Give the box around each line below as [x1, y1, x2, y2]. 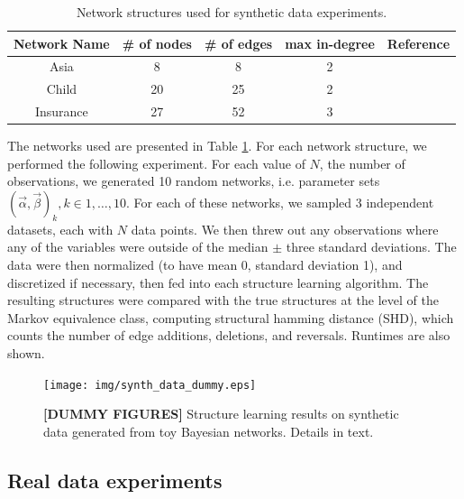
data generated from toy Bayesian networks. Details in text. [43, 421, 374, 440]
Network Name [14, 33, 110, 52]
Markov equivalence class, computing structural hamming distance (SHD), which [7, 308, 454, 327]
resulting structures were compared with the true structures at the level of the [7, 291, 439, 310]
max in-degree [285, 33, 375, 52]
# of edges [204, 33, 273, 52]
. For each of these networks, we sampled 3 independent [125, 193, 434, 211]
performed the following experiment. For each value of [7, 153, 305, 172]
